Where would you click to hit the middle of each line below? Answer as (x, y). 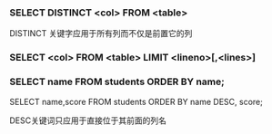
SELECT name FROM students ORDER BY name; (117, 81)
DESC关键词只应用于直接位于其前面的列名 (88, 120)
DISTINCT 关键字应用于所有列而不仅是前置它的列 (101, 33)
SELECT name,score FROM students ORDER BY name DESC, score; (136, 101)
